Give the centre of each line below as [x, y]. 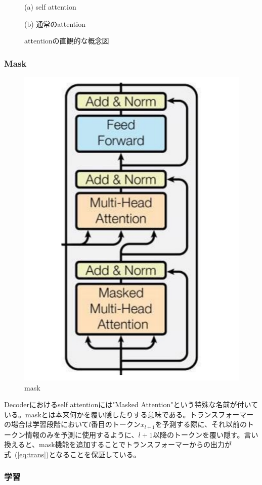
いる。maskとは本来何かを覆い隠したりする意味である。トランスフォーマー [129, 414]
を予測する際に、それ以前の [201, 424]
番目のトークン [116, 424]
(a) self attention [50, 7]
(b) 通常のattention [55, 23]
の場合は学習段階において [47, 424]
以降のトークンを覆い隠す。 [198, 434]
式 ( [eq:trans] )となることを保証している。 [72, 454]
